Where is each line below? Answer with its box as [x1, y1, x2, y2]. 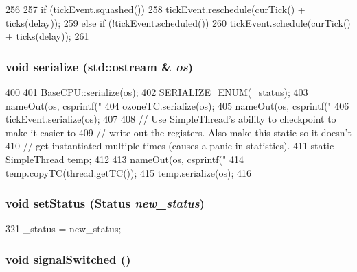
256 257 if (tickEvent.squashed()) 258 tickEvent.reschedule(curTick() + [5, 2, 306, 16]
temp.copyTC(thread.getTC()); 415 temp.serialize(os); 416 [5, 165, 251, 180]
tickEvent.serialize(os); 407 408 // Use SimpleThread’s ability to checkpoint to [5, 112, 336, 126]
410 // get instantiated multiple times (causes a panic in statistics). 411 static [5, 138, 334, 153]
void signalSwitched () [5, 250, 131, 267]
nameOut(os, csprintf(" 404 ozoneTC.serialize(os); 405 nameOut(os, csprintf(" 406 [5, 98, 349, 112]
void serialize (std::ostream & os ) [5, 58, 194, 75]
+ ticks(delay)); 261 [5, 29, 89, 43]
